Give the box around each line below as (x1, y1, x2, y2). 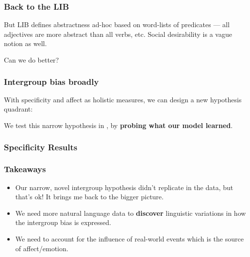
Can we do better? (4, 55, 59, 64)
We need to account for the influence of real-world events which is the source (15, 234, 244, 244)
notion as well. (4, 38, 47, 48)
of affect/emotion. (15, 243, 68, 253)
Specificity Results (4, 141, 78, 153)
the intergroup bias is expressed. (15, 217, 112, 227)
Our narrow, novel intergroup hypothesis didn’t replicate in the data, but (15, 182, 233, 192)
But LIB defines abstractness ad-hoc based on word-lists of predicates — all (4, 19, 230, 30)
